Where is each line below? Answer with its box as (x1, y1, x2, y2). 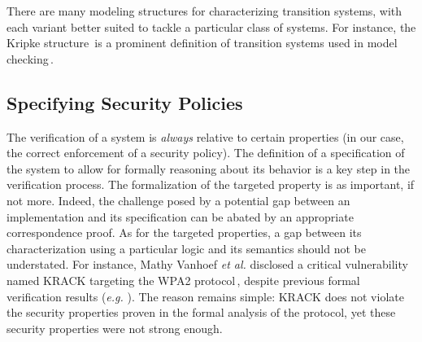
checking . (7, 50, 54, 67)
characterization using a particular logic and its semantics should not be (7, 239, 366, 256)
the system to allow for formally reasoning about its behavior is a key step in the (7, 160, 411, 177)
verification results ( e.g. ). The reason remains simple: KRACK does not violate (7, 287, 404, 305)
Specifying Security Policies (7, 90, 243, 115)
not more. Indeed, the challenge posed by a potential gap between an (7, 191, 350, 208)
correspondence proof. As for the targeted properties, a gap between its (7, 224, 362, 241)
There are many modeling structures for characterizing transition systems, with (7, 2, 402, 19)
